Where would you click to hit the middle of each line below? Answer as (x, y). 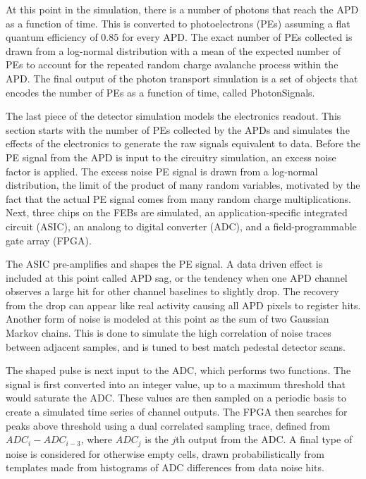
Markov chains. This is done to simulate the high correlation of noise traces (169, 333)
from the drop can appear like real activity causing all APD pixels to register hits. (183, 305)
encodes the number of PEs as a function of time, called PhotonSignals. (160, 92)
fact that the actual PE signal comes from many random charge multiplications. (178, 198)
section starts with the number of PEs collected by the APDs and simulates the (178, 129)
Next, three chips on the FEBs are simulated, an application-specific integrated (177, 212)
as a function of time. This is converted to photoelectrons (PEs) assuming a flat (178, 23)
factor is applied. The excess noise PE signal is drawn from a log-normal (162, 171)
